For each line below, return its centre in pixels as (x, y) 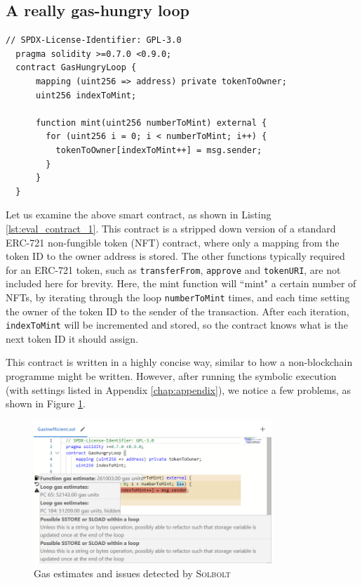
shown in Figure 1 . (46, 403)
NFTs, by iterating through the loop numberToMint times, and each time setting (178, 297)
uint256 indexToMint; (86, 95)
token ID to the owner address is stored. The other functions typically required (175, 256)
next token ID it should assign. (72, 338)
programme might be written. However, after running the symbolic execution (171, 376)
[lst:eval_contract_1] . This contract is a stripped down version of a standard (171, 228)
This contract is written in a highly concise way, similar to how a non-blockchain (179, 362)
